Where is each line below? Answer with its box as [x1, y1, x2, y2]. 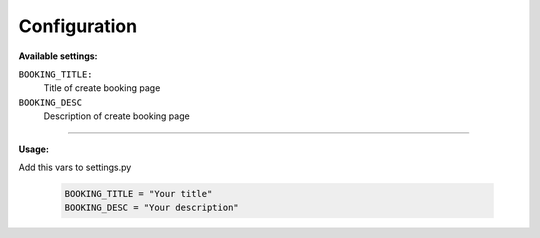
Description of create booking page [43, 110, 190, 122]
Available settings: [18, 50, 99, 62]
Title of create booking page [43, 82, 161, 94]
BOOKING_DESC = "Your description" [64, 202, 239, 214]
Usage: [18, 143, 50, 155]
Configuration [18, 15, 138, 37]
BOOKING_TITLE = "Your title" [64, 188, 213, 199]
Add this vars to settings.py [18, 161, 132, 173]
